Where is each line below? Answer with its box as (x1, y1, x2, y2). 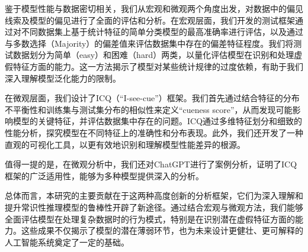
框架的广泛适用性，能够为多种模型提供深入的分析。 (5, 169, 204, 182)
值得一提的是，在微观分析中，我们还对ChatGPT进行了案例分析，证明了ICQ (5, 158, 297, 170)
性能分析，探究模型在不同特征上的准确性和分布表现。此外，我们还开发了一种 (5, 126, 303, 138)
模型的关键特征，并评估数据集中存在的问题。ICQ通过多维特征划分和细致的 (12, 115, 303, 127)
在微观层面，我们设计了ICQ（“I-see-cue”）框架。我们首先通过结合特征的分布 (5, 92, 300, 104)
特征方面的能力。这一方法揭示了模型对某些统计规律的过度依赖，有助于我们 (12, 60, 303, 72)
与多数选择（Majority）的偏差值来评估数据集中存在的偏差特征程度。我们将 (5, 37, 294, 49)
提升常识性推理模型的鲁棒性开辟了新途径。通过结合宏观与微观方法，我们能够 (5, 201, 303, 213)
